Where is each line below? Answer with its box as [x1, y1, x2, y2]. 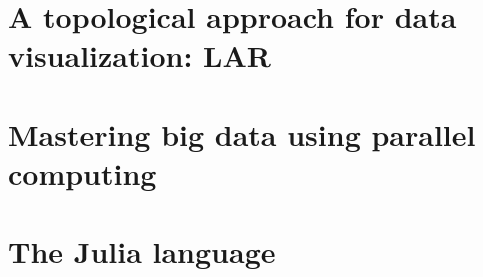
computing [8, 152, 157, 193]
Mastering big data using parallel [8, 113, 476, 154]
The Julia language [8, 231, 276, 272]
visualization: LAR [8, 35, 271, 76]
